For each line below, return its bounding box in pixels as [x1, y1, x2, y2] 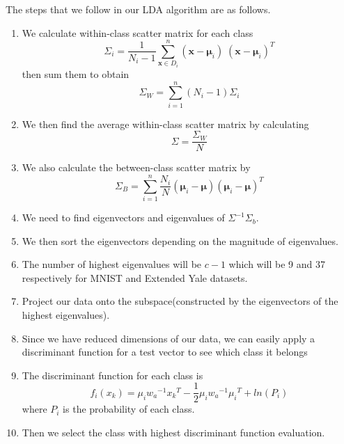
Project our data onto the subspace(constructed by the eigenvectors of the [22, 294, 338, 308]
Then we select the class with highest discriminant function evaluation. [22, 425, 325, 440]
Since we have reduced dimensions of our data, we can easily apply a [22, 331, 315, 345]
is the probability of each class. [63, 402, 195, 416]
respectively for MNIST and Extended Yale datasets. [22, 270, 248, 285]
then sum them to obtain [22, 66, 130, 81]
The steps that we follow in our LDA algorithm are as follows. [6, 2, 271, 16]
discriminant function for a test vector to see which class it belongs [22, 344, 308, 359]
